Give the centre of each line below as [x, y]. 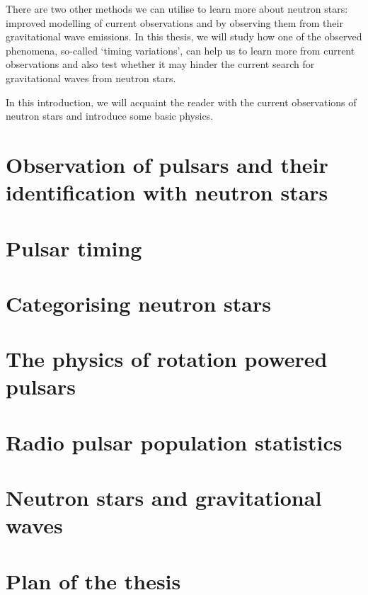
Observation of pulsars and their [167, 164]
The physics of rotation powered [167, 359]
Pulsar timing [74, 248]
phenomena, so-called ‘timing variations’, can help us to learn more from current [180, 50]
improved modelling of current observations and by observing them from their [174, 22]
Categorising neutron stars [138, 303]
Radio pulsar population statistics [174, 442]
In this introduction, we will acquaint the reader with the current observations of [181, 102]
